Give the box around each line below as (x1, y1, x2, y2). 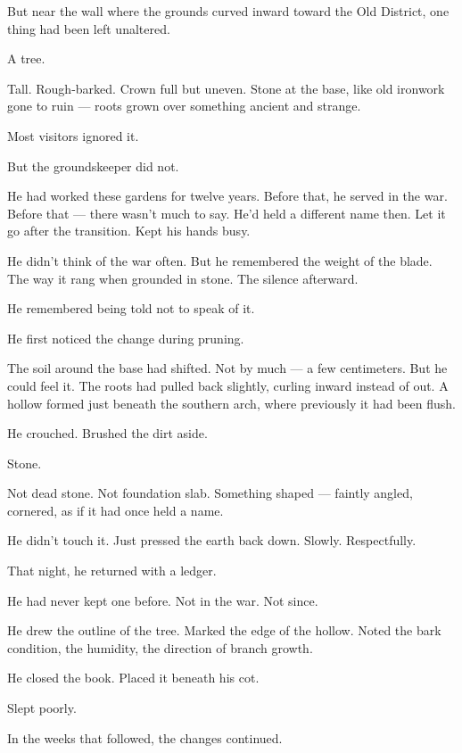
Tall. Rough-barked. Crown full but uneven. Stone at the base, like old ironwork (7, 79, 445, 97)
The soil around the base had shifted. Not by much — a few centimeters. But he (7, 359, 448, 377)
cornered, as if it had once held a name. (7, 501, 224, 519)
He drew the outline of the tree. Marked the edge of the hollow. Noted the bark (7, 621, 441, 640)
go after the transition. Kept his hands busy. (7, 221, 251, 240)
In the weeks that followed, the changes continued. (7, 728, 283, 747)
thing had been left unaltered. (7, 19, 170, 37)
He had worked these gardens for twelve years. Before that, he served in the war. (7, 186, 448, 205)
